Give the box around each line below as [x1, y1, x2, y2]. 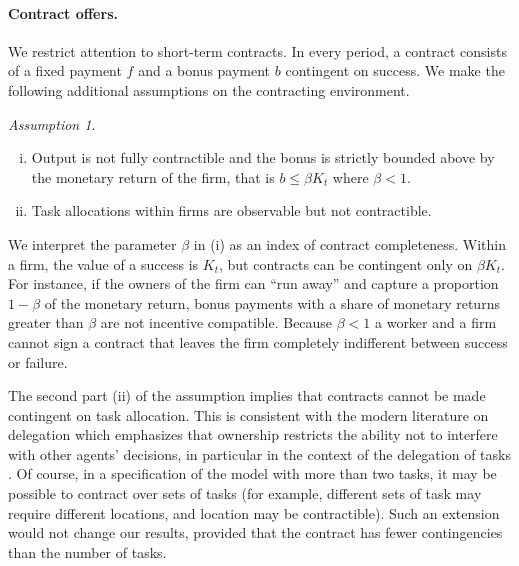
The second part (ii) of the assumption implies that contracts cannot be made [8, 385, 486, 406]
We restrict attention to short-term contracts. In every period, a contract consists [8, 40, 507, 61]
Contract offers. [8, 2, 118, 23]
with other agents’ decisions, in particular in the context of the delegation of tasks [8, 443, 511, 464]
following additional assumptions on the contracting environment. [8, 79, 410, 100]
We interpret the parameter [8, 233, 177, 254]
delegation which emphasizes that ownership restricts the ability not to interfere [8, 424, 498, 445]
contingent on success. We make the [285, 60, 505, 81]
